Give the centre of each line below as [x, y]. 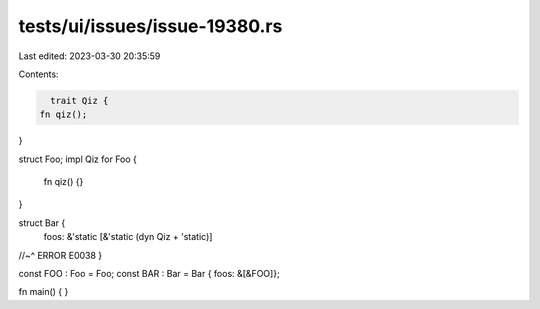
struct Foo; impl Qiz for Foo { [77, 159]
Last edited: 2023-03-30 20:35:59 [89, 56]
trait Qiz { [79, 100]
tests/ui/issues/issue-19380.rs [150, 26]
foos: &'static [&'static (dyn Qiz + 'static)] [128, 237]
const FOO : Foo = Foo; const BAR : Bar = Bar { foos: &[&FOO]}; [149, 274]
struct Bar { [42, 222]
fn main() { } [43, 292]
